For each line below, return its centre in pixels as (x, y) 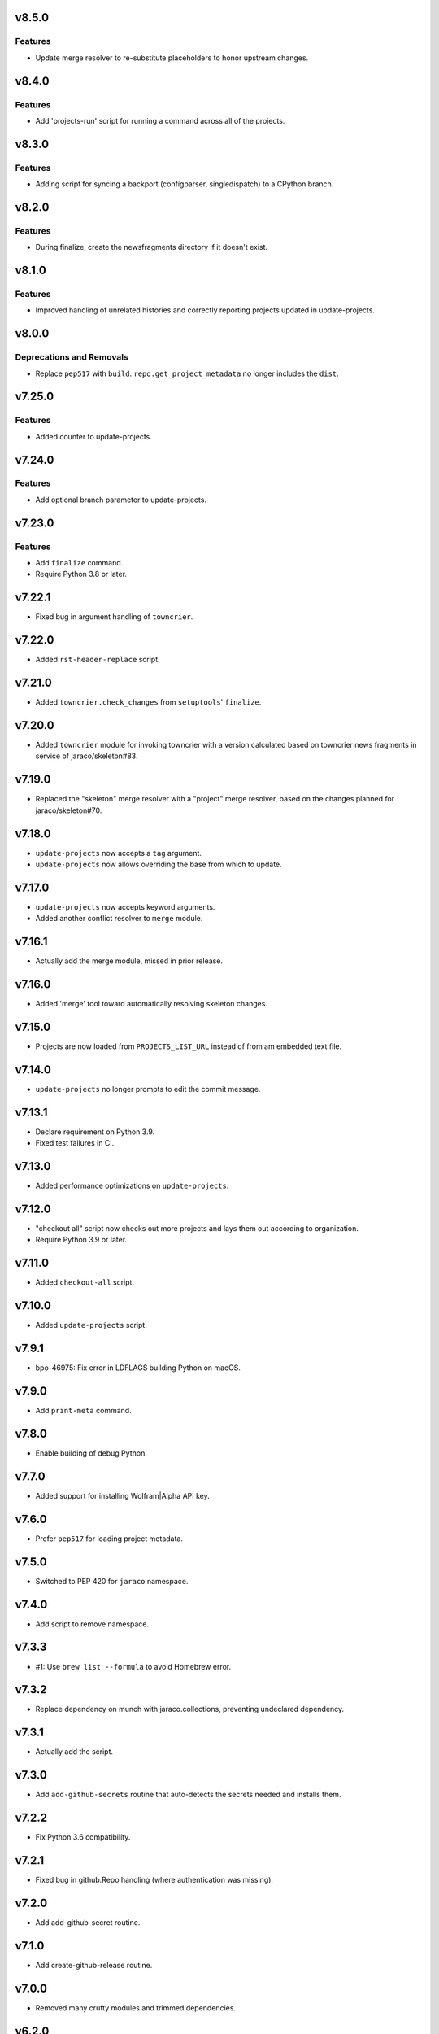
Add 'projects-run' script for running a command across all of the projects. (160, 120)
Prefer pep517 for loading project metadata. (109, 1539)
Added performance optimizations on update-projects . (132, 1186)
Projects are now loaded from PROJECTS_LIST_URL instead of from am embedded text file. (189, 1046)
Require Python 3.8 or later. (81, 574)
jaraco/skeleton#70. (69, 810)
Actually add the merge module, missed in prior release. (129, 961)
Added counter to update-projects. (93, 436)
